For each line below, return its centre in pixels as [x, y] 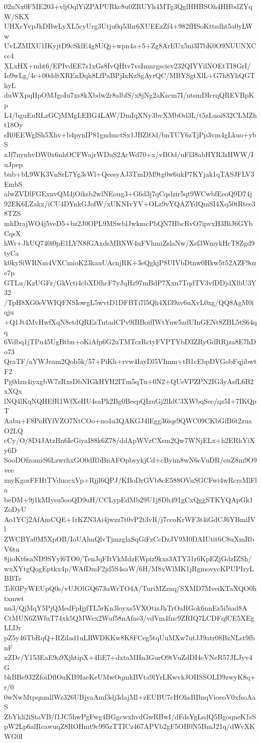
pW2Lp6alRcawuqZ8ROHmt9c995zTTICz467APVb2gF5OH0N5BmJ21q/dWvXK [129, 726]
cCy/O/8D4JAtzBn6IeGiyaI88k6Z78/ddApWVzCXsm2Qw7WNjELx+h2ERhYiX [129, 440]
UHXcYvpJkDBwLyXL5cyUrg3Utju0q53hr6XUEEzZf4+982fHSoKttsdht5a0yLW [128, 26]
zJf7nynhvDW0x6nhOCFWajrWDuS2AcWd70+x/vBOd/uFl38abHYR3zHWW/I [129, 154]
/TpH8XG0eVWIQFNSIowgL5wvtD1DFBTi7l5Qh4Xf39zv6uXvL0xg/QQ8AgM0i [129, 302]
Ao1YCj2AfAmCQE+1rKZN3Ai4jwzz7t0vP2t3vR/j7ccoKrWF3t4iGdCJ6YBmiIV [130, 519]
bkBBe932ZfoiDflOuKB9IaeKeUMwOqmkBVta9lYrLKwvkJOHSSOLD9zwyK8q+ [130, 677]
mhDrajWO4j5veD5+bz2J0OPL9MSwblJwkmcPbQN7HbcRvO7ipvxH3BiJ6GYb [128, 223]
